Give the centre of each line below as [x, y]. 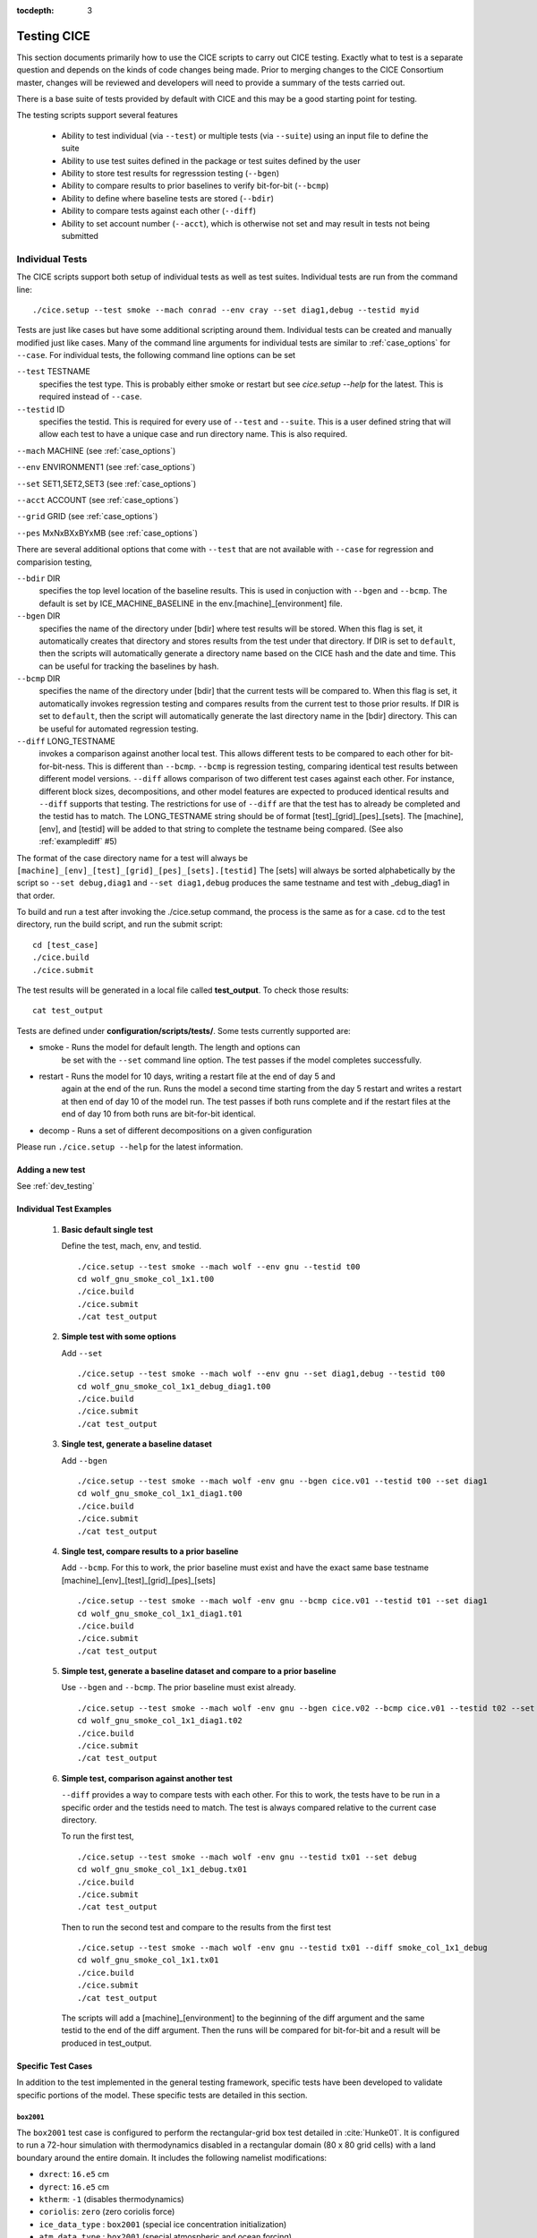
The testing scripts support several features [97, 115]
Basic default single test [107, 1229]
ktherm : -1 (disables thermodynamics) [111, 2199]
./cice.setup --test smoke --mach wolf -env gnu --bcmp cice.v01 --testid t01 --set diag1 [282, 1601]
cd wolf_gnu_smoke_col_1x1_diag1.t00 [160, 1494]
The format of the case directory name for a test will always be [132, 858]
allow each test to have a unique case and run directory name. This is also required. [193, 434]
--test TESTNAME [54, 372]
